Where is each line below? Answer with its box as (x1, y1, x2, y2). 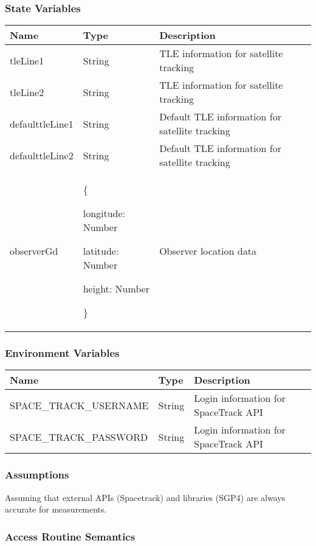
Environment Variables (5, 345, 120, 361)
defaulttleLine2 (10, 148, 74, 162)
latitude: (83, 244, 119, 258)
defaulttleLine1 (10, 116, 74, 131)
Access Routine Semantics (5, 528, 136, 544)
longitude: (83, 206, 126, 221)
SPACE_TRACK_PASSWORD (10, 429, 148, 444)
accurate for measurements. (5, 503, 107, 516)
